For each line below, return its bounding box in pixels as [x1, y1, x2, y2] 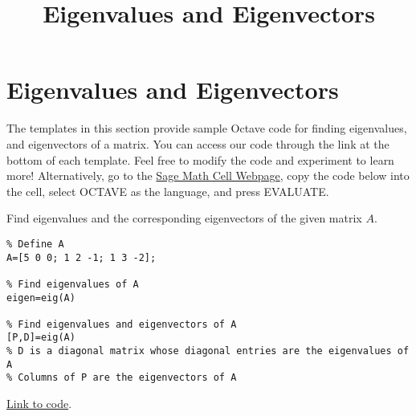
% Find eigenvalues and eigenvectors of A [6, 318, 237, 330]
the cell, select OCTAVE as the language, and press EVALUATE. [6, 182, 329, 199]
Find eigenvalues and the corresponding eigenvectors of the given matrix [6, 210, 362, 226]
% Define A [6, 238, 64, 250]
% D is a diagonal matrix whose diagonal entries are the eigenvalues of [6, 345, 410, 357]
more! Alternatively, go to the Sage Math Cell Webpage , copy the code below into [6, 167, 410, 184]
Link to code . [6, 395, 72, 412]
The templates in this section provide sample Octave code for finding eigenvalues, [6, 120, 407, 137]
